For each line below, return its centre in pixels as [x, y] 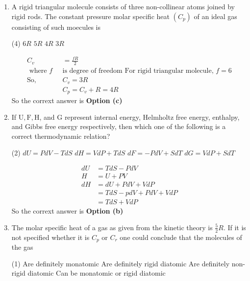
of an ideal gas [215, 16]
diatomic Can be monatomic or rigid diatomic [97, 273]
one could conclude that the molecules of [181, 237]
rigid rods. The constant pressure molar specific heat [90, 16]
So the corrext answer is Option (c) [67, 100]
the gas [22, 247]
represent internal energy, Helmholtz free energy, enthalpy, [152, 117]
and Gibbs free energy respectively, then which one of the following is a [119, 126]
